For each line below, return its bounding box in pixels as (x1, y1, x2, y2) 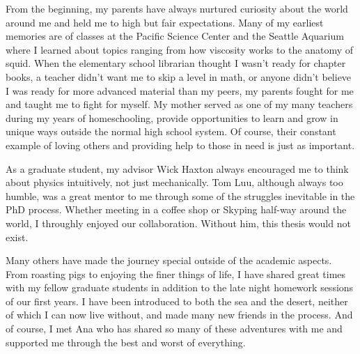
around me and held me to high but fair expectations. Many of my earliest (6, 15, 324, 29)
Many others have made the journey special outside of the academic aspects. (6, 253, 332, 268)
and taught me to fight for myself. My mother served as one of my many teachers (6, 97, 353, 111)
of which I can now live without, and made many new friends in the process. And (6, 307, 353, 322)
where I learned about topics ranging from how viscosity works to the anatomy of (6, 42, 354, 56)
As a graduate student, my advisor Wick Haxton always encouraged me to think (6, 161, 349, 176)
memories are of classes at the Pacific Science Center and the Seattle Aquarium (6, 29, 344, 43)
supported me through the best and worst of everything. (6, 334, 246, 349)
